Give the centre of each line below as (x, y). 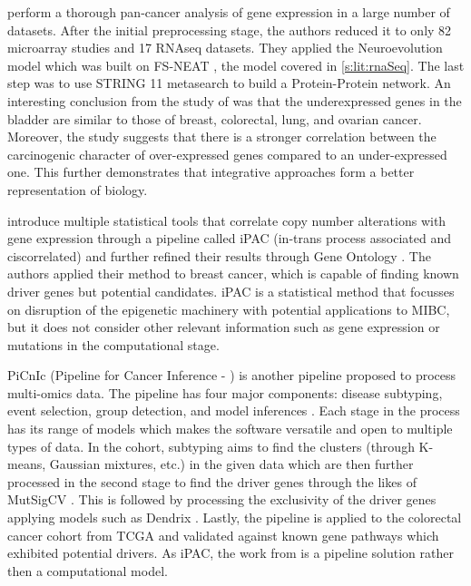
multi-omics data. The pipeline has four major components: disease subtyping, (225, 392)
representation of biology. (78, 189)
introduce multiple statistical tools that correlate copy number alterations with (227, 220)
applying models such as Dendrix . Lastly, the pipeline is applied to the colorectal (235, 518)
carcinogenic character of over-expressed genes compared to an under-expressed (227, 154)
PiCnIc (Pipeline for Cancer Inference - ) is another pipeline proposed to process (232, 375)
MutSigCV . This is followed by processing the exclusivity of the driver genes (222, 499)
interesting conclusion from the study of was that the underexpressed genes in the (235, 100)
